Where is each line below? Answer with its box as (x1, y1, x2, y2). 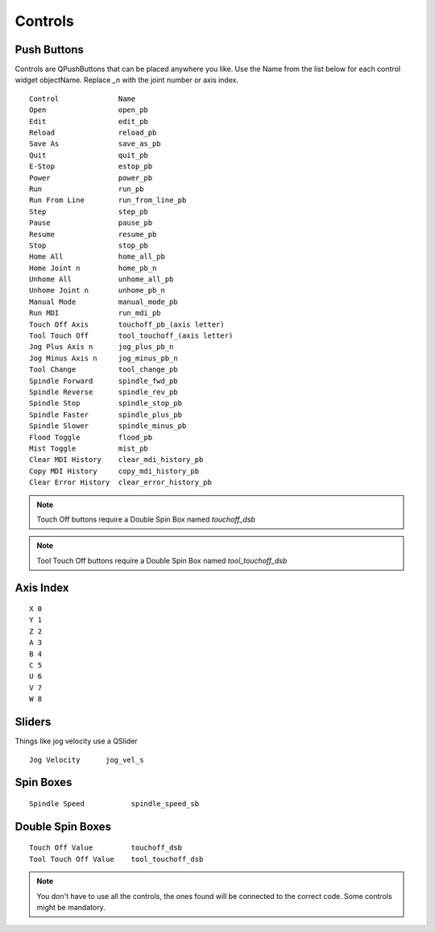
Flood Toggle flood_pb (29, 432, 153, 442)
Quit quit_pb (29, 150, 149, 160)
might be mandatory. (36, 902, 106, 912)
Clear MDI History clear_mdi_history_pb (29, 456, 204, 464)
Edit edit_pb (29, 117, 149, 126)
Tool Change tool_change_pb (29, 365, 179, 374)
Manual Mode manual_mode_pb (29, 297, 179, 306)
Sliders (14, 715, 52, 729)
